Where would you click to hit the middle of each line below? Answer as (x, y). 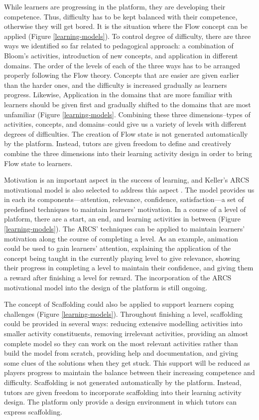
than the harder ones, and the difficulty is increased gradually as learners (116, 85)
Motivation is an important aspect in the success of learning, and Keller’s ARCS (127, 180)
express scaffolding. (33, 411)
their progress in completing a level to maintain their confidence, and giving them (129, 268)
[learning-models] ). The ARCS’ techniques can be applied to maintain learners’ (125, 229)
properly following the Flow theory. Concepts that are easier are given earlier (122, 75)
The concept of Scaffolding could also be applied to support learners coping (119, 304)
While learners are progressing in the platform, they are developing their (115, 6)
